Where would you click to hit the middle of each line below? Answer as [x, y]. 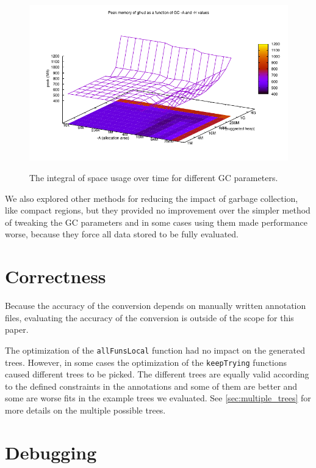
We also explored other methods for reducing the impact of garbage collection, [152, 198]
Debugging [51, 452]
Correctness [56, 276]
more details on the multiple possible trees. [85, 410]
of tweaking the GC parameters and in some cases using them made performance [156, 222]
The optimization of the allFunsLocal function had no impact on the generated [155, 350]
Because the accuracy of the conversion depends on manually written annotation [156, 306]
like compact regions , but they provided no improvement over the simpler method [158, 210]
